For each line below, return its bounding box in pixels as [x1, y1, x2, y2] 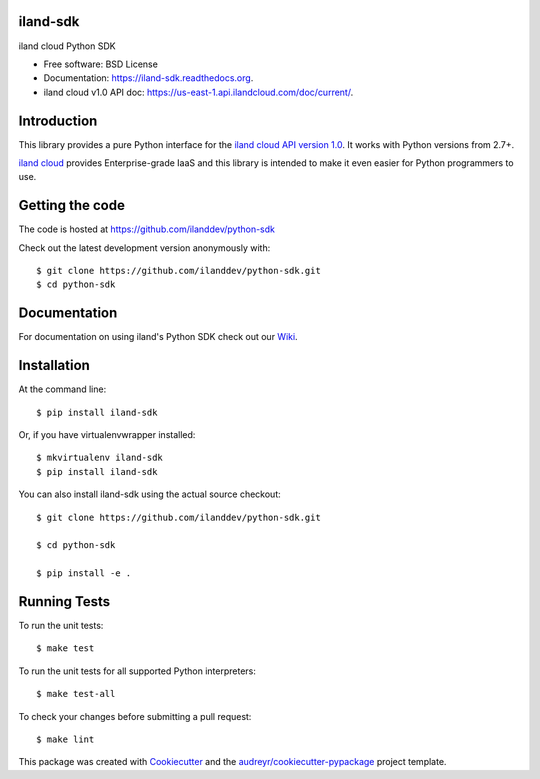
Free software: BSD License [43, 58, 159, 70]
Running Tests [18, 593, 110, 610]
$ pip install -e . [36, 568, 132, 579]
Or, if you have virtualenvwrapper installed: [18, 429, 196, 441]
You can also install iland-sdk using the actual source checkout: [18, 488, 282, 500]
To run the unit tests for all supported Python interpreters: [18, 665, 257, 677]
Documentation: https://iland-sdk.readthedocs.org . [43, 72, 254, 84]
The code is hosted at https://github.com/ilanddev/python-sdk [18, 223, 275, 235]
